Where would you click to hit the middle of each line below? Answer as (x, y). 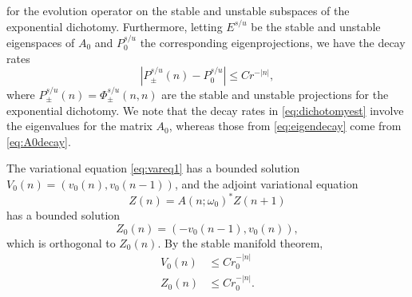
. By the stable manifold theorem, (240, 242)
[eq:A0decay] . (39, 141)
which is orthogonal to (61, 242)
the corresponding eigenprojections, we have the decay (273, 42)
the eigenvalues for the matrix (79, 126)
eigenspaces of (41, 42)
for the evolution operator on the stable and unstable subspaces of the (178, 10)
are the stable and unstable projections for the (275, 94)
